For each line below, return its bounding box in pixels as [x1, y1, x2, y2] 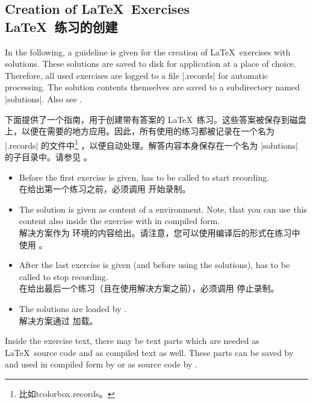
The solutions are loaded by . [19, 302, 127, 314]
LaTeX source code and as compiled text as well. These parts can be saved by [5, 346, 294, 358]
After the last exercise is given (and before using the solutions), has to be [19, 258, 290, 271]
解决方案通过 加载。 [19, 314, 98, 326]
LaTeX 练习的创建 [5, 17, 118, 36]
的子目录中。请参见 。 [5, 151, 92, 163]
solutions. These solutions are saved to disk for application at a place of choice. [5, 57, 296, 70]
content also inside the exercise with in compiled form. [19, 214, 220, 227]
